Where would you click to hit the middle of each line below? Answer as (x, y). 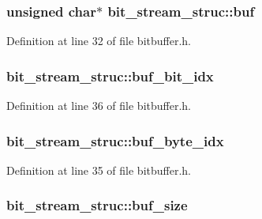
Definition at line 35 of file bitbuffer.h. (99, 170)
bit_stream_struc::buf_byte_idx (115, 140)
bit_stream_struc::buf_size (97, 205)
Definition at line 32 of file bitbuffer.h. (99, 41)
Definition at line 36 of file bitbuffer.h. (99, 106)
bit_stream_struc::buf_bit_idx (110, 76)
